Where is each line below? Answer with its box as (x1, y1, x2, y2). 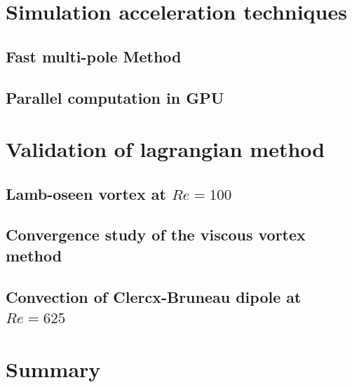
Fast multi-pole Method (6, 45, 182, 67)
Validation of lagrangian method (6, 135, 325, 163)
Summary (6, 354, 101, 383)
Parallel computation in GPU (6, 86, 224, 108)
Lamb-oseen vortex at (6, 182, 166, 204)
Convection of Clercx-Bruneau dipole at (6, 285, 302, 307)
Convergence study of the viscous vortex (6, 224, 306, 245)
